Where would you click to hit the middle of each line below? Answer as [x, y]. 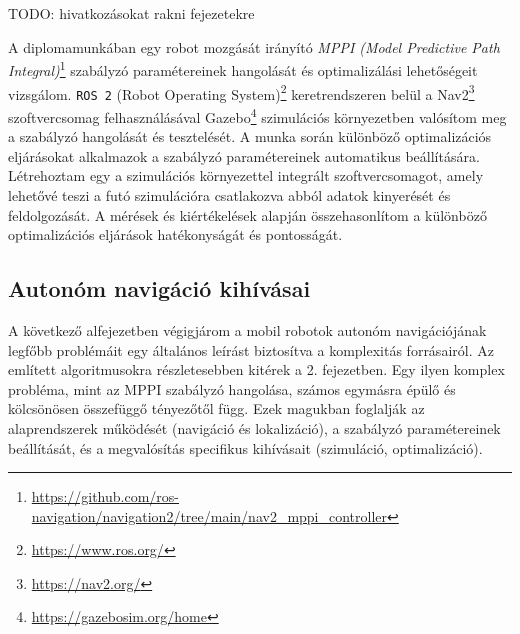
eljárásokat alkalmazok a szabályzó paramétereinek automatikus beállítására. [244, 155]
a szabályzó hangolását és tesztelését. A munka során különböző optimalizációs [250, 136]
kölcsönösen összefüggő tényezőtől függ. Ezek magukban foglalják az [216, 408]
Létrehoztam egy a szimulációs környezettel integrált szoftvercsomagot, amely [246, 175]
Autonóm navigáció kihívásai [159, 288]
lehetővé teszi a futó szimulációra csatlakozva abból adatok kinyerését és [229, 194]
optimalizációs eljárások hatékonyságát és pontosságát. [175, 234]
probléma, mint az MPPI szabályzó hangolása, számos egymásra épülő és [232, 388]
